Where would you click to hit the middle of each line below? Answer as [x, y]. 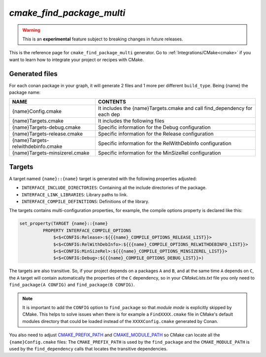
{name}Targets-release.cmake [48, 134]
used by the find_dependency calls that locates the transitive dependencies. [88, 349]
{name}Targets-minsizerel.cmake [51, 153]
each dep [109, 114]
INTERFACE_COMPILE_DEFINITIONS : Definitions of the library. [85, 202]
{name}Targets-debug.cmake [46, 127]
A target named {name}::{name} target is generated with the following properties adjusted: [103, 178]
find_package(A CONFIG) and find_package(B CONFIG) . [72, 285]
